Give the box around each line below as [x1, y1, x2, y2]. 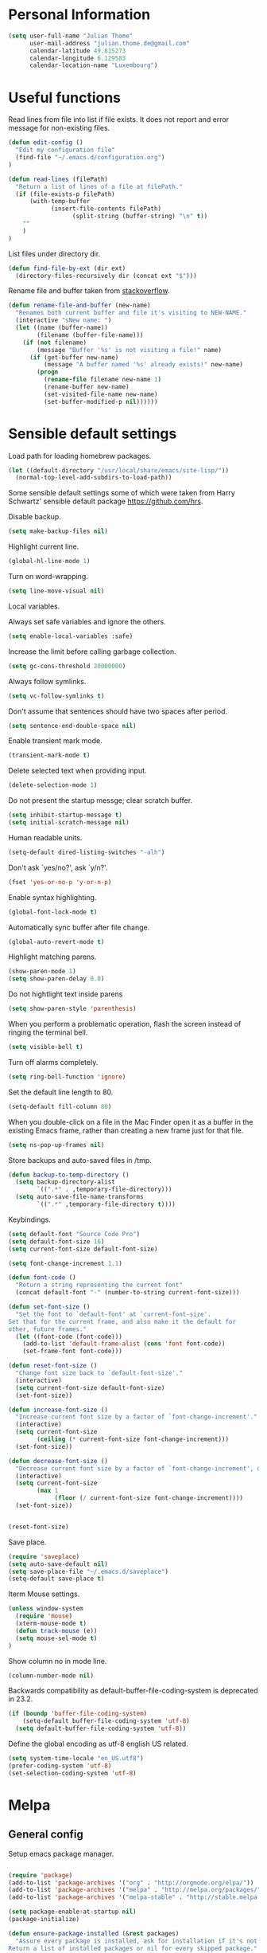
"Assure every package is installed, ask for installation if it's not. [15, 1937, 261, 1945]
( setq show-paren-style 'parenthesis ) [8, 1005, 137, 1013]
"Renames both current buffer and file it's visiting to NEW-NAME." [15, 309, 247, 317]
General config [8, 1828, 83, 1841]
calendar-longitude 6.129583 [29, 54, 126, 62]
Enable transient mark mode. [8, 736, 103, 746]
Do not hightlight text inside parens [8, 989, 123, 999]
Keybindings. [8, 1215, 52, 1224]
